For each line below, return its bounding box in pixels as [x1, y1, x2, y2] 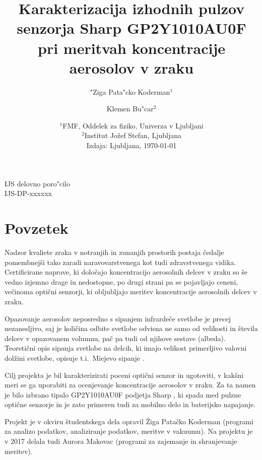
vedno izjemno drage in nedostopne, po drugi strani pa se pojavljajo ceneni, [5, 276, 238, 287]
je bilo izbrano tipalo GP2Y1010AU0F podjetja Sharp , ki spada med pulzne [5, 389, 241, 400]
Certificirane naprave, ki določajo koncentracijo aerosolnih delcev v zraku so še [5, 267, 247, 277]
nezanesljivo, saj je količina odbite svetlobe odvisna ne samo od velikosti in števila [5, 323, 258, 334]
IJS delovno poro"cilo [5, 178, 70, 188]
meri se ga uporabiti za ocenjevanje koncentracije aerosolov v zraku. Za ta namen [5, 379, 256, 390]
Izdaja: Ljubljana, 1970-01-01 [86, 140, 177, 151]
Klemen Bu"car [106, 103, 154, 114]
